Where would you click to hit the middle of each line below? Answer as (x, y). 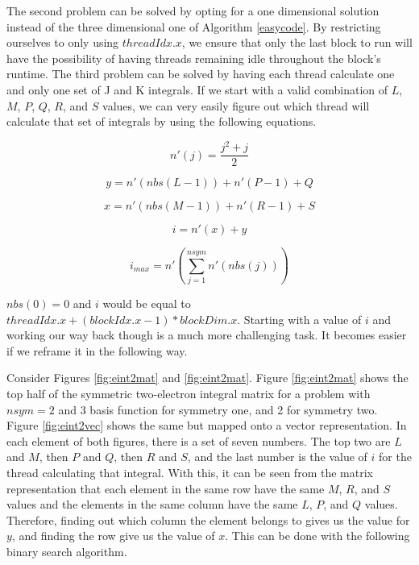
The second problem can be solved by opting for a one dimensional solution (193, 10)
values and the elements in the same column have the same (152, 504)
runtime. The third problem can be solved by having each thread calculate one (201, 74)
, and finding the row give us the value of (113, 536)
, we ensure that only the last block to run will (297, 42)
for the (395, 457)
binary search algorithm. (67, 551)
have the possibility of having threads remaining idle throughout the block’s (194, 58)
